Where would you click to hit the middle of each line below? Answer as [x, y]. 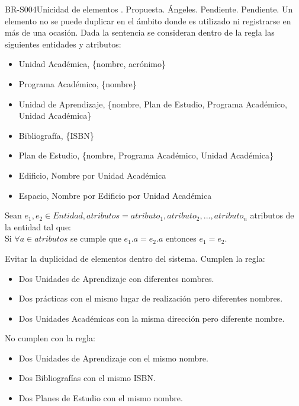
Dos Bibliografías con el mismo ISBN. [87, 378]
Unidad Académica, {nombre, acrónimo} [92, 64]
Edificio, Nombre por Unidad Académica [92, 175]
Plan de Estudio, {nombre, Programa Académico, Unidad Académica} [146, 155]
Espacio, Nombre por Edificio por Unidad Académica [115, 195]
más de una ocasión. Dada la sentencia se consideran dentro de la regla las [140, 32]
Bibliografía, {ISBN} [56, 135]
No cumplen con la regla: [50, 338]
